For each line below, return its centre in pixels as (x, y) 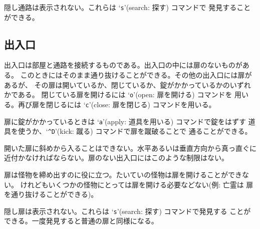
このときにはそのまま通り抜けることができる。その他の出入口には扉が (136, 75)
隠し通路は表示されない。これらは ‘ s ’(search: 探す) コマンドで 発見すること (127, 7)
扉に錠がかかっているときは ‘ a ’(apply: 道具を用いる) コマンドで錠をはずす (125, 121)
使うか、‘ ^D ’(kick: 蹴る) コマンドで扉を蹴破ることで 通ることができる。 (135, 131)
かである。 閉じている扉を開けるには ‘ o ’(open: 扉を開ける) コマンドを (118, 94)
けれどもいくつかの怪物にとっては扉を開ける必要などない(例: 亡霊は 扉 (137, 184)
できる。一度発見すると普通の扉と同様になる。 (81, 221)
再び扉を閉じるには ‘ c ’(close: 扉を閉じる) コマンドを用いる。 (117, 104)
